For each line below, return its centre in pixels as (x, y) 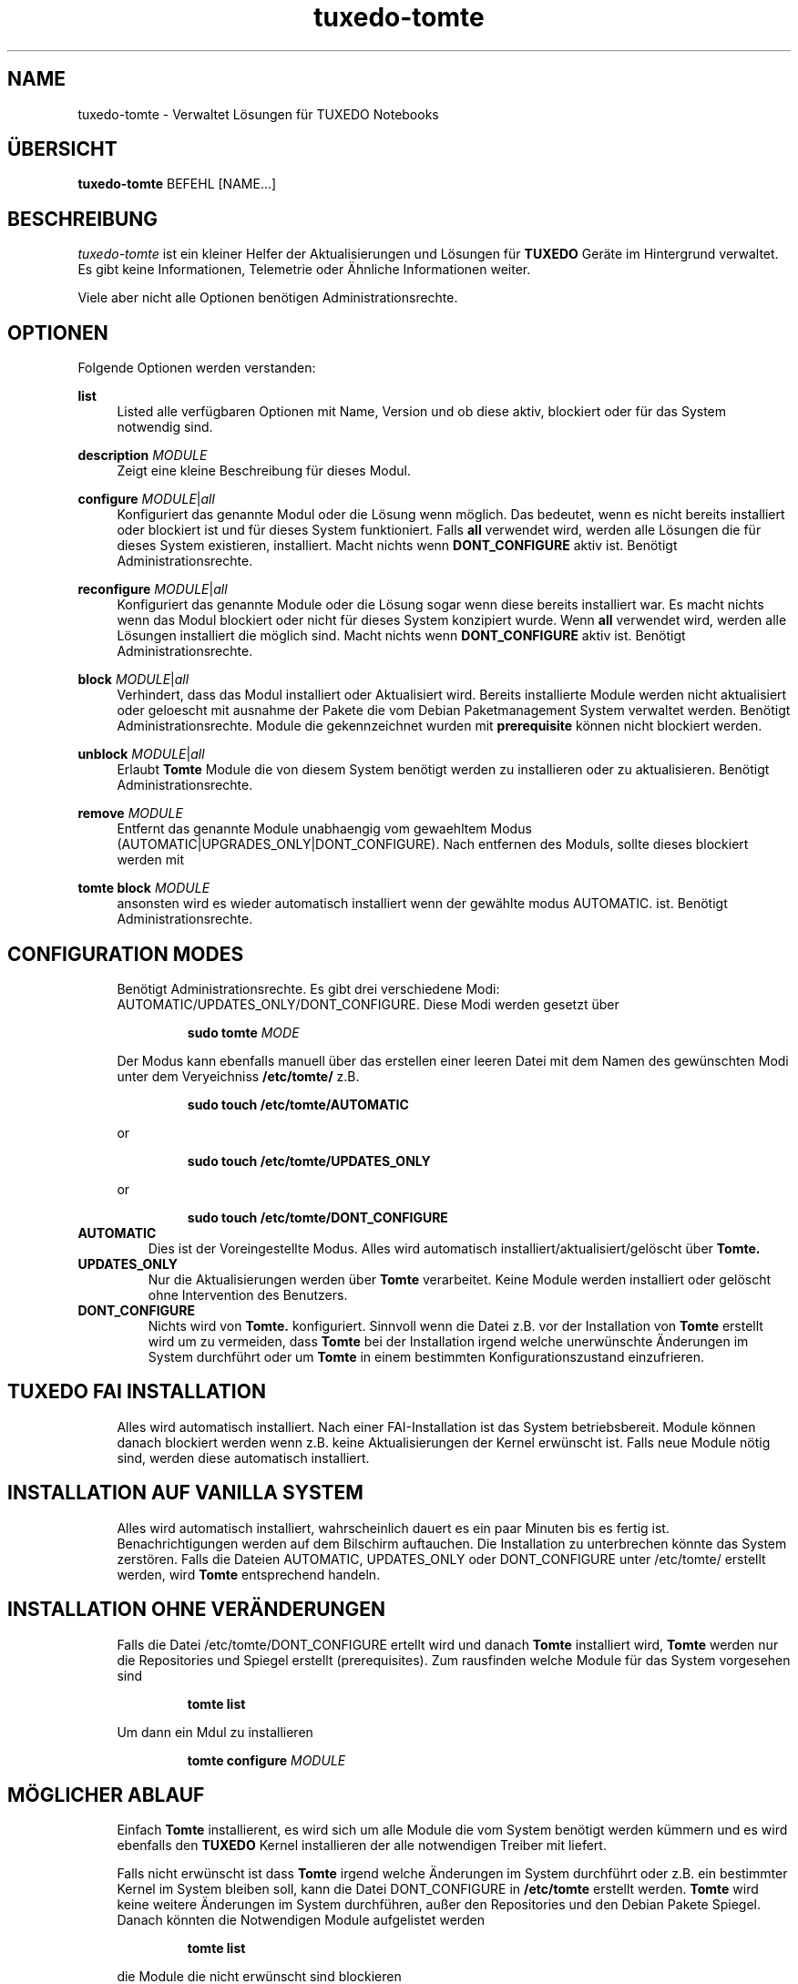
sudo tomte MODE (243, 1032)
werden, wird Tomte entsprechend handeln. (249, 1574)
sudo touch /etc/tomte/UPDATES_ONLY (309, 1161)
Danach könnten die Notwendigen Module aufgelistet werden (301, 1920)
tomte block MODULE (144, 888)
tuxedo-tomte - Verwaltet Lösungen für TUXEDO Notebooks (258, 114)
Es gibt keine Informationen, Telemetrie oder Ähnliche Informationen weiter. (304, 270)
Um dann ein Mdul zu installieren (215, 1732)
